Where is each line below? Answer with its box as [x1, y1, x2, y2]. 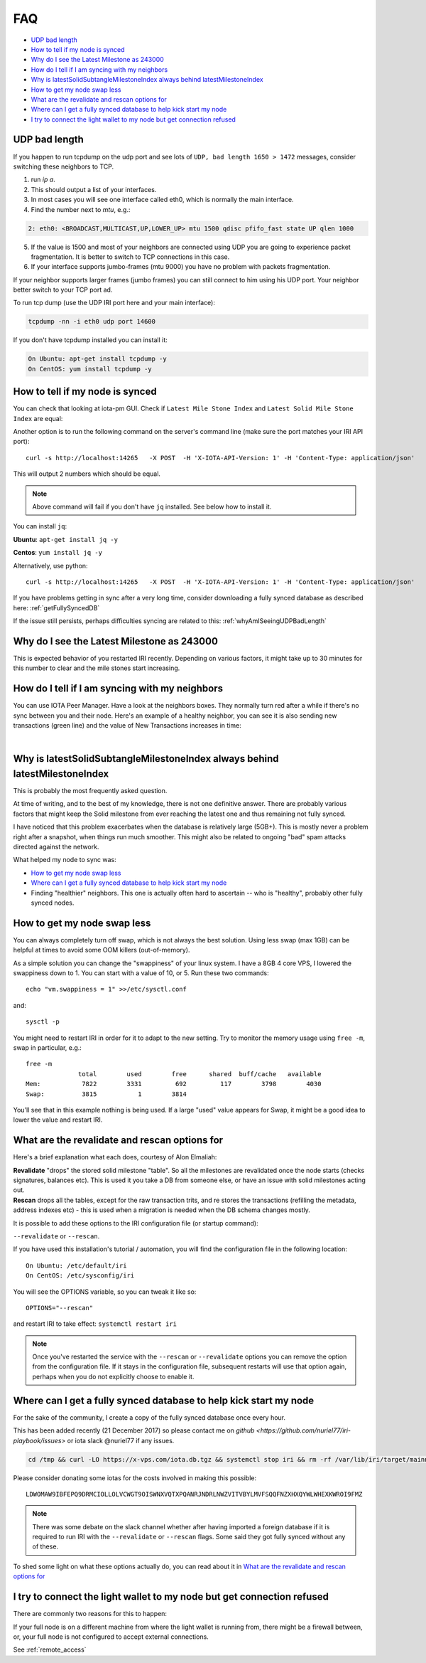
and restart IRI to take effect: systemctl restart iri [13, 1319, 177, 1328]
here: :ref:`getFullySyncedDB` [13, 603, 100, 612]
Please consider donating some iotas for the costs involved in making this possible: [13, 1473, 257, 1482]
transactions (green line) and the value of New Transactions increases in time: [13, 721, 241, 730]
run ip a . [31, 175, 56, 184]
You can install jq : [13, 522, 67, 531]
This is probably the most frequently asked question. [13, 787, 168, 795]
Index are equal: [13, 414, 63, 423]
